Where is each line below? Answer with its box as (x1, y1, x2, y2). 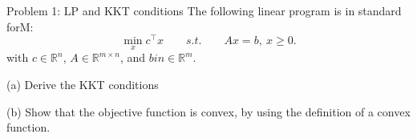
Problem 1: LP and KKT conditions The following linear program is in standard (6, 2, 402, 18)
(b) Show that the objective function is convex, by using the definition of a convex (6, 103, 411, 120)
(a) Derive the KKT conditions (6, 76, 159, 93)
